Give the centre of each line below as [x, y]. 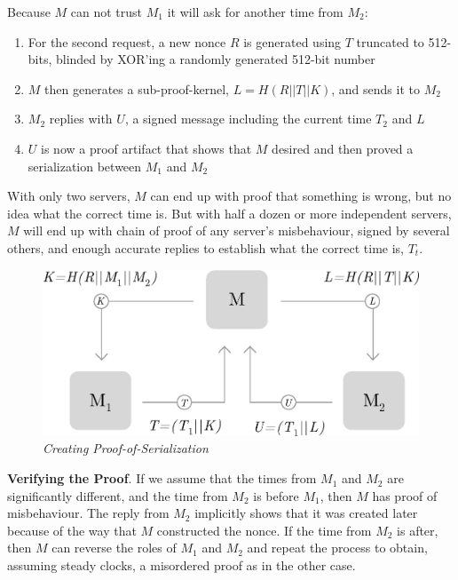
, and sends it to [375, 88]
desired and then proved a [343, 148]
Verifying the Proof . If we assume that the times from [162, 478]
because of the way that [72, 530]
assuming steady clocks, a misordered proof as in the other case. [182, 565]
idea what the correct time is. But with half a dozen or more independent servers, [229, 213]
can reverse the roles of [114, 548]
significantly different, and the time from [118, 495]
